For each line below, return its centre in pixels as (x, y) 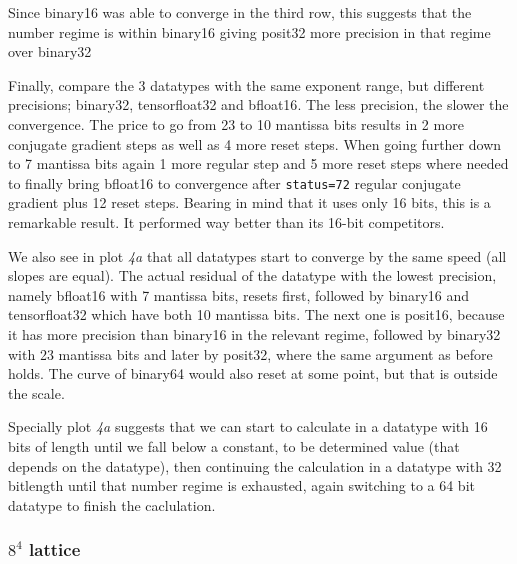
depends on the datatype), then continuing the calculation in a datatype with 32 (255, 465)
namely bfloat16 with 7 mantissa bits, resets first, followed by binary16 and (239, 294)
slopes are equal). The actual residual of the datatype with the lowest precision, (252, 275)
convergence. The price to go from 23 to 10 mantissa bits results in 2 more (236, 123)
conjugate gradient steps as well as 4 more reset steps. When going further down (255, 143)
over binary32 (50, 51)
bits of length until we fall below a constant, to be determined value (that (234, 445)
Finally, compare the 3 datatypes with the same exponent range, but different (246, 84)
